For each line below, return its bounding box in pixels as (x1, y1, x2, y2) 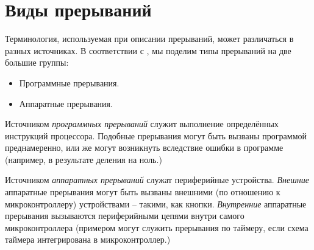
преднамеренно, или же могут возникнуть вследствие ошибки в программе (5, 141, 284, 154)
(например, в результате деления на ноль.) (5, 153, 162, 165)
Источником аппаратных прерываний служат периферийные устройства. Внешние (5, 173, 309, 186)
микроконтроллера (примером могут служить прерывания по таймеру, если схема (5, 221, 309, 234)
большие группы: (5, 56, 69, 69)
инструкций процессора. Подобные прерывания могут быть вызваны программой (5, 129, 307, 142)
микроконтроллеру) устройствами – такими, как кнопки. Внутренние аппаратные (5, 197, 307, 210)
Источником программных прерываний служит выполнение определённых (5, 117, 279, 130)
